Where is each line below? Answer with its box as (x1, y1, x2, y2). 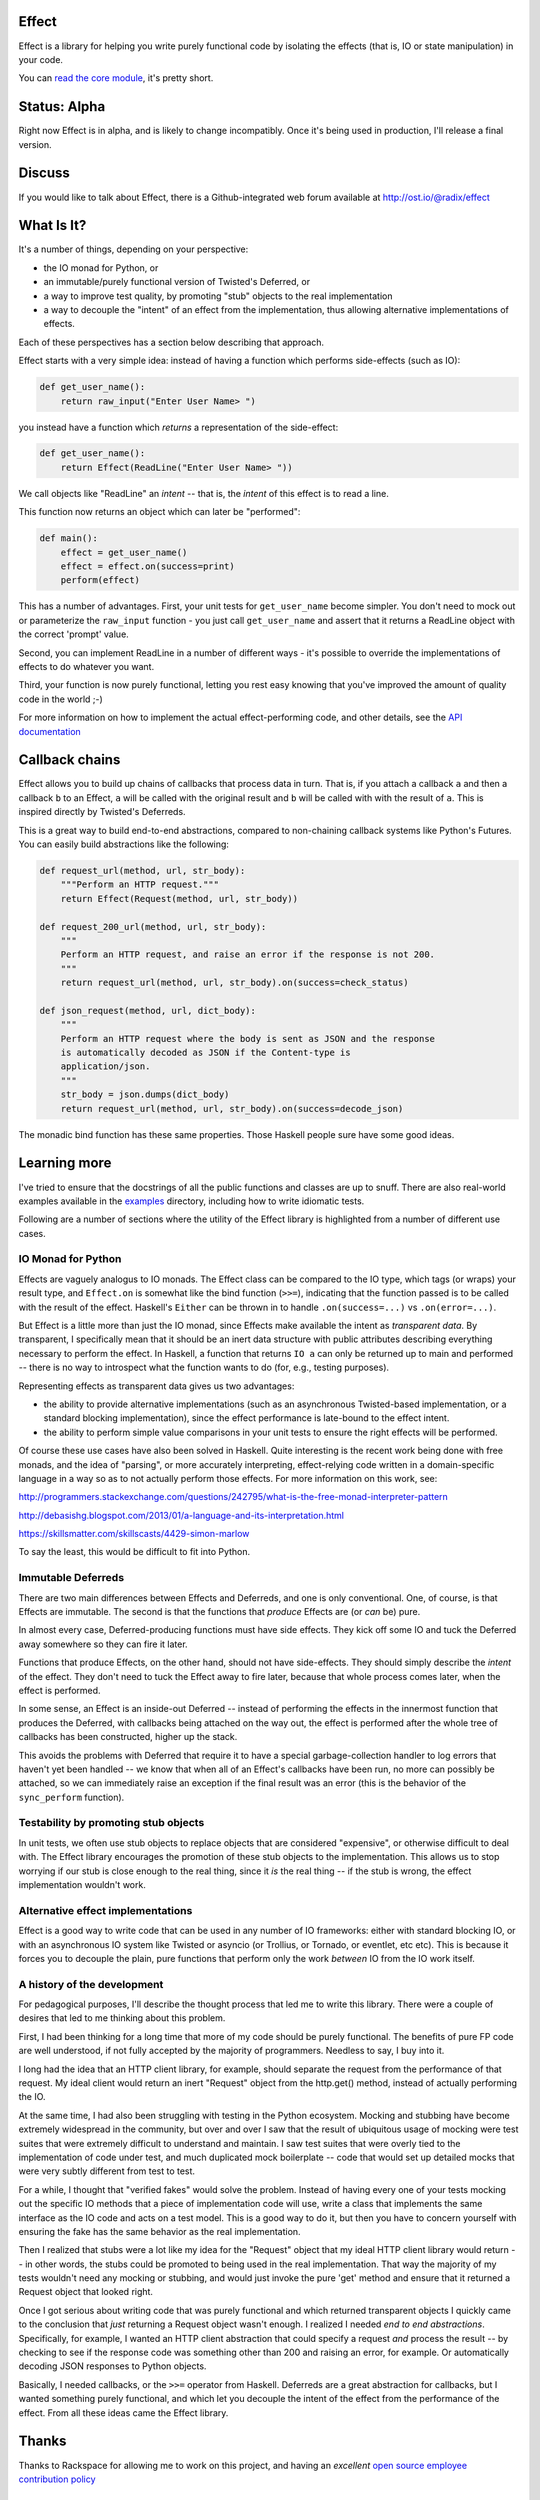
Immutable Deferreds (18, 1571, 125, 1585)
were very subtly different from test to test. (18, 2165, 195, 2177)
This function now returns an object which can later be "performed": (18, 506, 301, 518)
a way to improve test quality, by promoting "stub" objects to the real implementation (43, 290, 393, 302)
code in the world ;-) (18, 693, 104, 705)
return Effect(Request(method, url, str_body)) (60, 893, 299, 904)
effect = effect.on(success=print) (60, 561, 235, 572)
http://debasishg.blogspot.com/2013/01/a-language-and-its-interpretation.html (18, 1509, 345, 1521)
